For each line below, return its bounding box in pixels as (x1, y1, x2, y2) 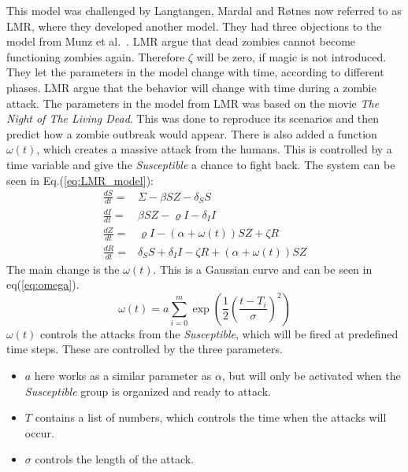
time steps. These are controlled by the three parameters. (6, 341, 283, 357)
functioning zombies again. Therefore (6, 48, 185, 65)
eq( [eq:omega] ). (6, 276, 80, 293)
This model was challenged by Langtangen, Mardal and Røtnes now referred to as (6, 2, 402, 18)
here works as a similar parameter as (34, 367, 212, 383)
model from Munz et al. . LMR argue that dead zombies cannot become (6, 33, 356, 50)
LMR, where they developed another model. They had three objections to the (6, 17, 382, 34)
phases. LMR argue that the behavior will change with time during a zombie (6, 79, 376, 95)
